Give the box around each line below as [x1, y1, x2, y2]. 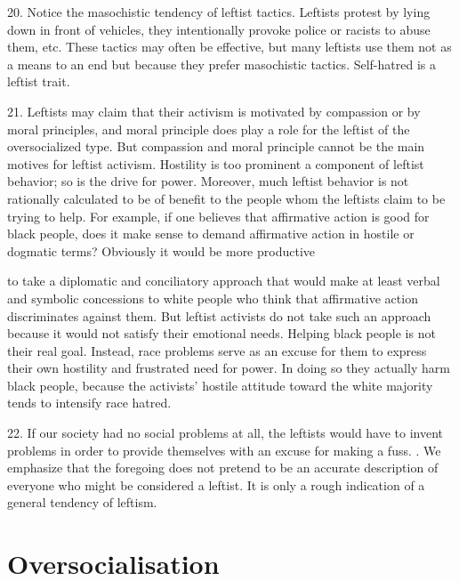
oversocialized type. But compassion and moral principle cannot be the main [7, 137, 425, 156]
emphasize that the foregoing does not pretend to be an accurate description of [7, 458, 439, 477]
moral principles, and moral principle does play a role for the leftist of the [7, 119, 410, 138]
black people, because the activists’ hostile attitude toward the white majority [7, 375, 433, 394]
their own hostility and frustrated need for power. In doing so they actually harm [7, 359, 450, 377]
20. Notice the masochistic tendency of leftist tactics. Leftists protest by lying [7, 3, 431, 20]
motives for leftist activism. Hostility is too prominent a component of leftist [7, 154, 424, 173]
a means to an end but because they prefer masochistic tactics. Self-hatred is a [7, 54, 436, 73]
